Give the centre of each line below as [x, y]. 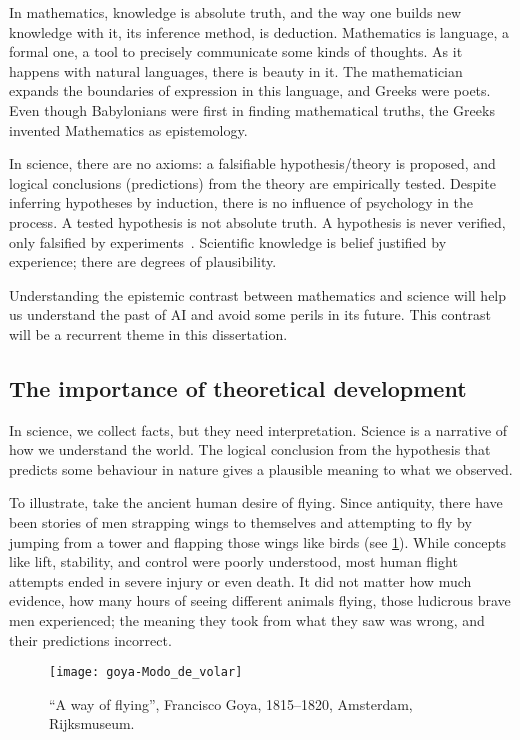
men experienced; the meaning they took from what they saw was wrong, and [247, 620]
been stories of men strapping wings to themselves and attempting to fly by [240, 522]
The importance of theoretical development [238, 387]
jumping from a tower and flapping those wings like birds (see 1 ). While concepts [258, 541]
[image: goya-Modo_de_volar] [146, 672]
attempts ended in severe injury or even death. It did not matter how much [240, 580]
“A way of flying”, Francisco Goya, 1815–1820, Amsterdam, [231, 703]
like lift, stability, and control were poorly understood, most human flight [233, 561]
